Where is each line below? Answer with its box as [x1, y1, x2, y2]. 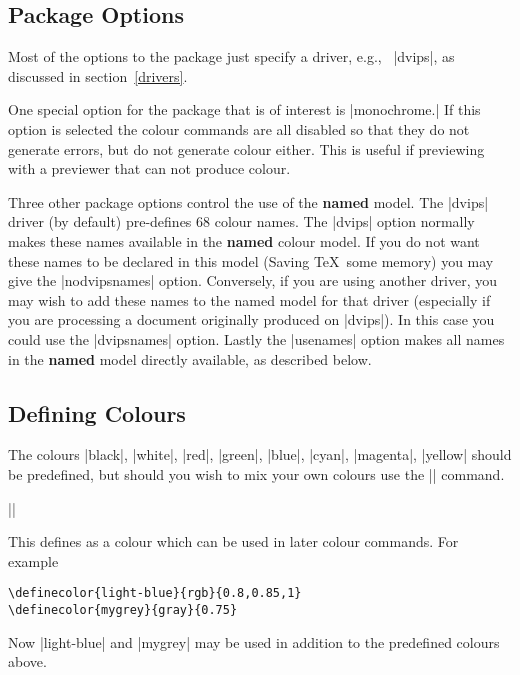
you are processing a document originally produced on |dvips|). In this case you [8, 309, 495, 330]
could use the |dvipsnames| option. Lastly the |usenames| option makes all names [8, 328, 505, 349]
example [8, 550, 59, 571]
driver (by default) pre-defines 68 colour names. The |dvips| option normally [8, 211, 475, 232]
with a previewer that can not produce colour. [8, 158, 291, 179]
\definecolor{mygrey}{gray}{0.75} [8, 602, 238, 617]
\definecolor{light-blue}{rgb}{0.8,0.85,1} [8, 586, 302, 601]
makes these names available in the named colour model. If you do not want [8, 230, 480, 251]
